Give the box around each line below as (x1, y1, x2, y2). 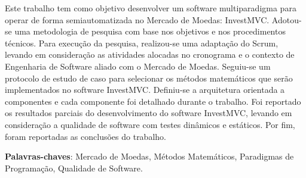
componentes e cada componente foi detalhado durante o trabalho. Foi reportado (5, 95, 301, 107)
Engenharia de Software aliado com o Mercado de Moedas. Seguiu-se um (5, 60, 271, 72)
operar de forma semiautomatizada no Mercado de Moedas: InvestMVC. (5, 13, 270, 26)
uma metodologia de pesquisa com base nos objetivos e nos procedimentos (14, 25, 286, 38)
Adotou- (271, 13, 302, 26)
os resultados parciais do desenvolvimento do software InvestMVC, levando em (5, 107, 292, 119)
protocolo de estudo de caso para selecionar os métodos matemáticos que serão (5, 71, 293, 84)
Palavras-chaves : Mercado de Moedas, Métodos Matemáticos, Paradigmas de (5, 150, 294, 163)
